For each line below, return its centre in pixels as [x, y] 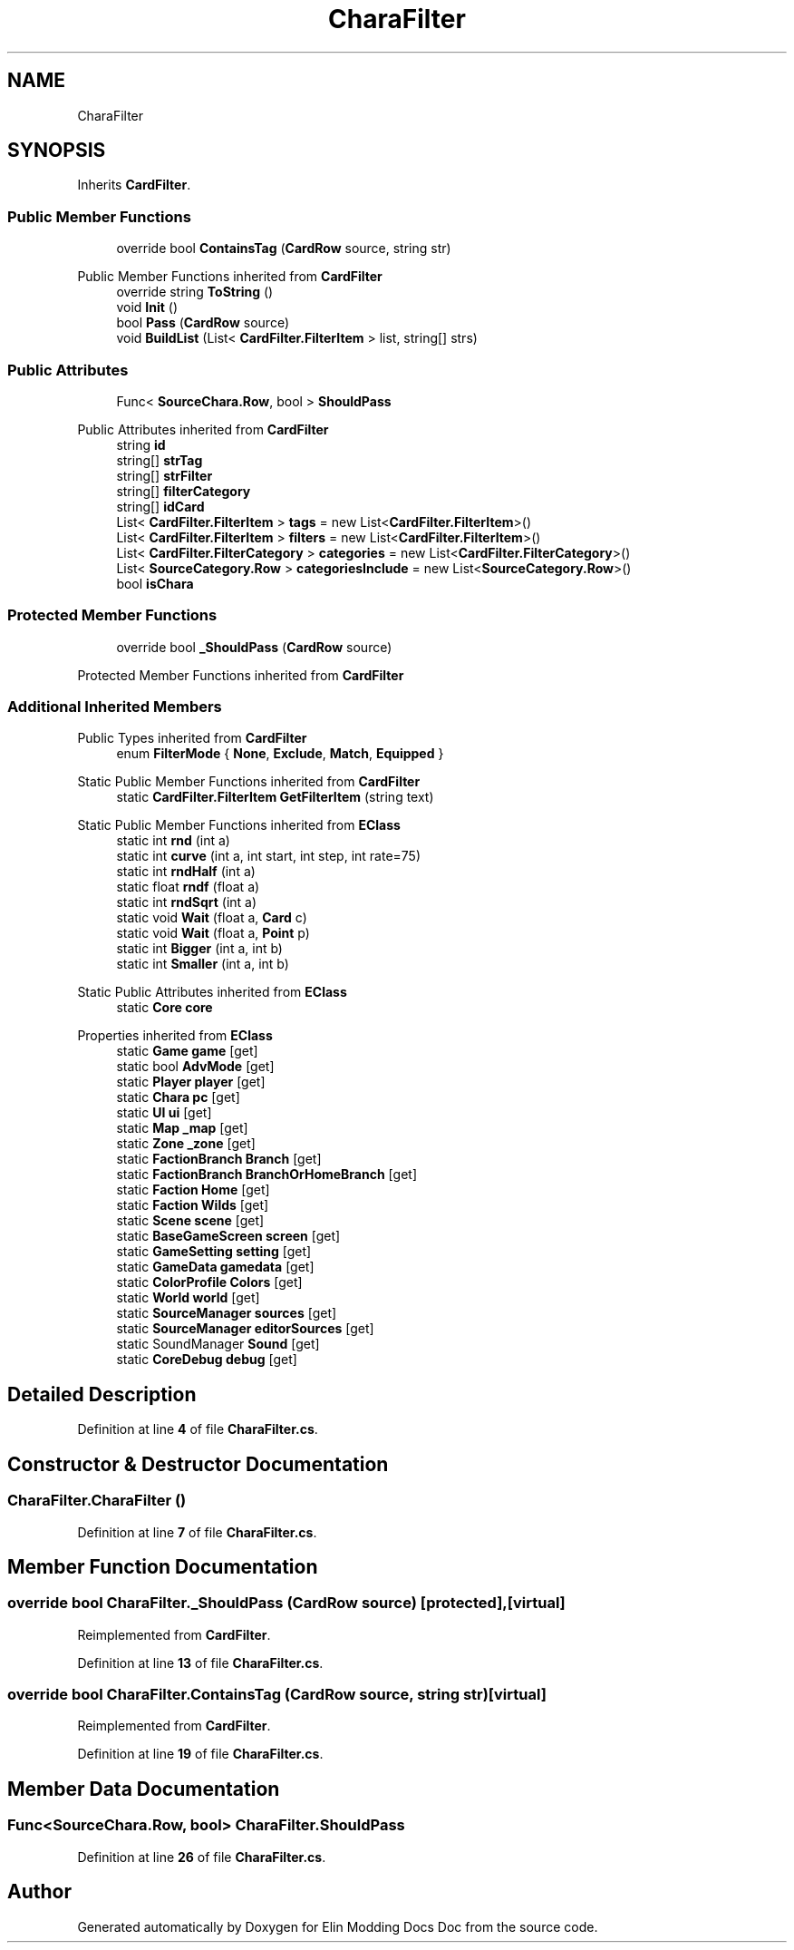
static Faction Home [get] [193, 1190]
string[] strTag [160, 460]
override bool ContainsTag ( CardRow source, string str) [284, 249]
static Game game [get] [187, 1051]
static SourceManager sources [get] [227, 1313]
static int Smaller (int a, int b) [203, 964]
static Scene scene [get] [190, 1221]
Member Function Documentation [163, 1566]
